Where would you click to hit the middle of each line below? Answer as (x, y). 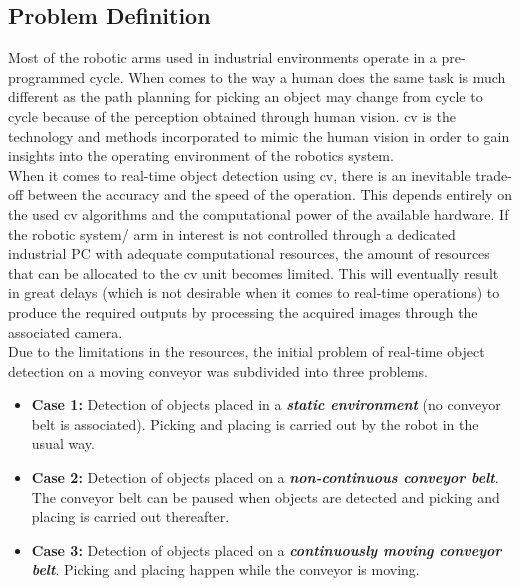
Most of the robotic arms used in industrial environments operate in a (222, 57)
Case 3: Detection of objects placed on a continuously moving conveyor (266, 549)
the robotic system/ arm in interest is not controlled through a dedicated (232, 233)
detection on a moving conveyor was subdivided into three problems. (218, 370)
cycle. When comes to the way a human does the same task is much (297, 76)
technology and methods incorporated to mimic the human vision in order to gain (259, 135)
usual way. (63, 443)
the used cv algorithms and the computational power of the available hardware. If (258, 213)
